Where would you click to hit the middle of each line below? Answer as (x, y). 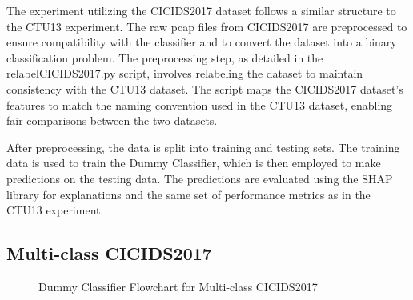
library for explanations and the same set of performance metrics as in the (188, 194)
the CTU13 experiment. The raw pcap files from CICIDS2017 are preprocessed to (207, 26)
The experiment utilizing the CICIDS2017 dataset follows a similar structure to (201, 10)
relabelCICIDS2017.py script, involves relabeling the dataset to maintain (185, 73)
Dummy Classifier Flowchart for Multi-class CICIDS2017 (178, 286)
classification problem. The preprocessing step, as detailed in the (165, 57)
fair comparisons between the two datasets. (112, 120)
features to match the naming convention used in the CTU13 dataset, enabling (200, 104)
